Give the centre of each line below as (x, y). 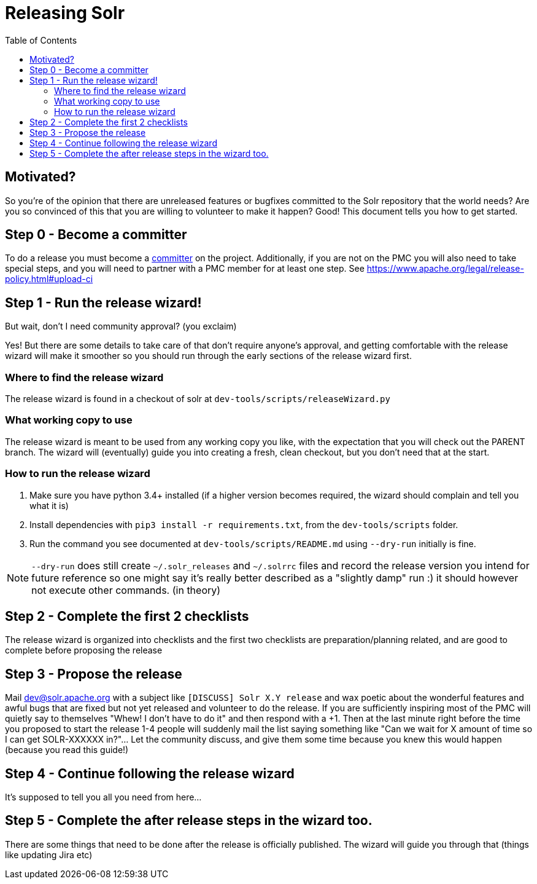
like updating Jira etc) (49, 854)
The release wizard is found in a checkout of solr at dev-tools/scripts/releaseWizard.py (198, 399)
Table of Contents (41, 40)
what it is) (49, 505)
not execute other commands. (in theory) (126, 590)
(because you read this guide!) (67, 750)
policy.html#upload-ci (49, 279)
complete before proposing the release (84, 650)
